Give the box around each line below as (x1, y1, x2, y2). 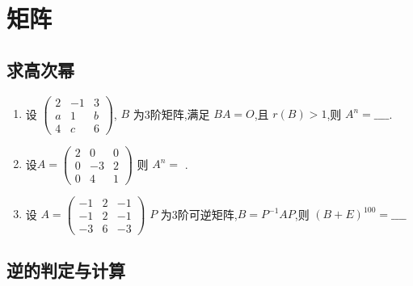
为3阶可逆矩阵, (160, 205, 238, 222)
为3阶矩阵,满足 (133, 105, 210, 122)
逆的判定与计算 (6, 258, 125, 283)
